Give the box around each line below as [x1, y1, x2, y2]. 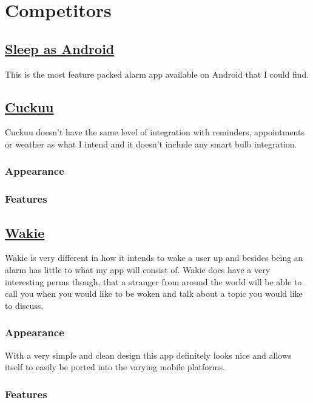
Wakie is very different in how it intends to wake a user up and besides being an [5, 251, 303, 264]
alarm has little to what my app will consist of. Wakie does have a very [5, 263, 271, 276]
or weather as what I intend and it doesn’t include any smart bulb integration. [5, 137, 297, 150]
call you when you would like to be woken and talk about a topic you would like [5, 287, 303, 300]
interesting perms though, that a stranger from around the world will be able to [5, 275, 302, 288]
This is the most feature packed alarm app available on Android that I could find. [5, 67, 309, 80]
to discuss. [5, 299, 44, 311]
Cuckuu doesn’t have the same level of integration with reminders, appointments [5, 126, 305, 138]
